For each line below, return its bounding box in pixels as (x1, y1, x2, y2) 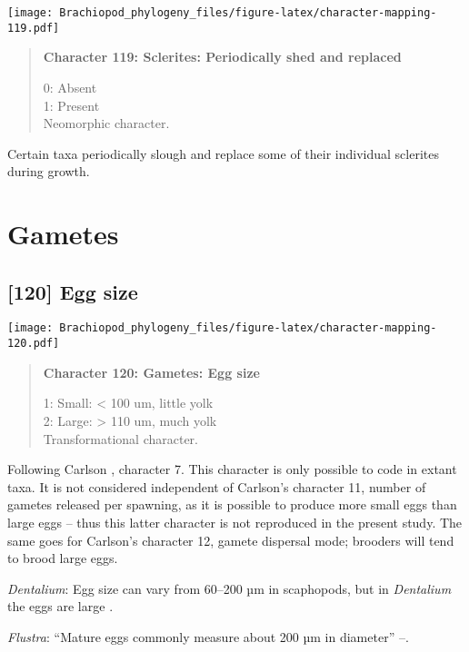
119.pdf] (7, 21, 60, 35)
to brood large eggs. (7, 548, 118, 568)
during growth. (7, 162, 90, 181)
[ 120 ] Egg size (7, 277, 138, 305)
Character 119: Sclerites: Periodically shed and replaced (43, 47, 402, 66)
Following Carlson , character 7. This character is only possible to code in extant (7, 459, 457, 479)
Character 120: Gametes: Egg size (43, 362, 260, 381)
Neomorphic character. (43, 114, 170, 133)
